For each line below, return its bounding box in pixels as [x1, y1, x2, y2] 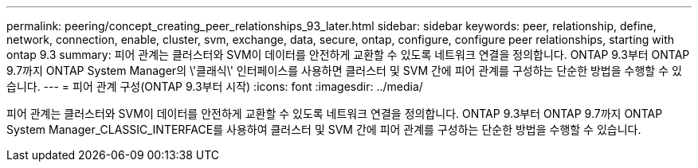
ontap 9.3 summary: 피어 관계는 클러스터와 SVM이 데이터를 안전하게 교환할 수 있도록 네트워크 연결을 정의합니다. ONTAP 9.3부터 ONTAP [6, 48, 690, 61]
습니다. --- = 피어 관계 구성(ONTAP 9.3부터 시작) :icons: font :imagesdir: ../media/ [6, 80, 423, 93]
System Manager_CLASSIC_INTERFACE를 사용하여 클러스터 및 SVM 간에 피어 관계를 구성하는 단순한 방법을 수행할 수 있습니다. [6, 123, 641, 136]
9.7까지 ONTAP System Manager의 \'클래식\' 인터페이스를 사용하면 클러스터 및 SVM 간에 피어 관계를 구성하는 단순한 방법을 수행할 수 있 [6, 64, 682, 77]
